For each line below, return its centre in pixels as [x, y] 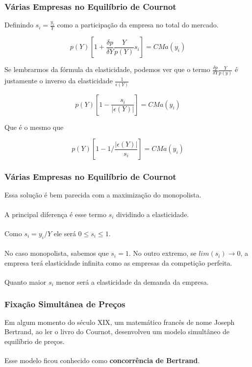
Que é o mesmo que [34, 127]
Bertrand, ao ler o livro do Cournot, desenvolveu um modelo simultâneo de [117, 331]
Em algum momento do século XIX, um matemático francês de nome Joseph [120, 322]
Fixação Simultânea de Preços [65, 304]
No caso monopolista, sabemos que [57, 253]
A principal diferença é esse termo [55, 214]
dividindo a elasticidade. [152, 214]
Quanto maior [25, 282]
